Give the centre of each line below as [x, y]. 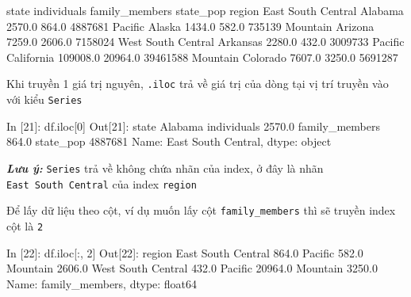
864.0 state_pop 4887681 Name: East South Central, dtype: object [169, 141]
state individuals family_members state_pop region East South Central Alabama [205, 10]
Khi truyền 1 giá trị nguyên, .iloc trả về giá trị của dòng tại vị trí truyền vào [198, 84]
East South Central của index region [102, 183]
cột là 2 [25, 225]
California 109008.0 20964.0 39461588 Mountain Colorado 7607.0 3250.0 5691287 [202, 57]
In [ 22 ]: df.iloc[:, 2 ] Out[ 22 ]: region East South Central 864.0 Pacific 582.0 [185, 252]
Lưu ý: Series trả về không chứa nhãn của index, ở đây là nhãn [165, 168]
